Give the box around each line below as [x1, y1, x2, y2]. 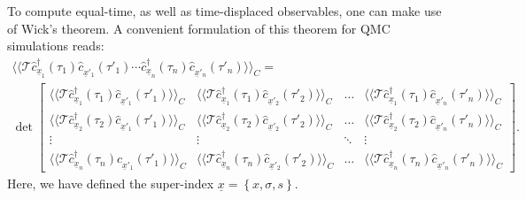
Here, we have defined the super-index [7, 174, 214, 193]
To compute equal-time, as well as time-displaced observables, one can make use [7, 2, 442, 19]
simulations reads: [7, 36, 104, 55]
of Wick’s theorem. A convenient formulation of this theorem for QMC [7, 19, 391, 37]
